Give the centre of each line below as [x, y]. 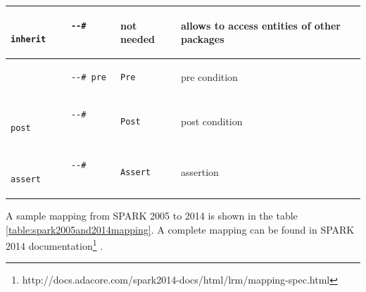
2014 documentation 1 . [55, 245]
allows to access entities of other [260, 25]
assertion [200, 172]
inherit [29, 40]
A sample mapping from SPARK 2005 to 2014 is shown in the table [152, 215]
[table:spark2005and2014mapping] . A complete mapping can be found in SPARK [180, 229]
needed [138, 39]
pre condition [209, 76]
